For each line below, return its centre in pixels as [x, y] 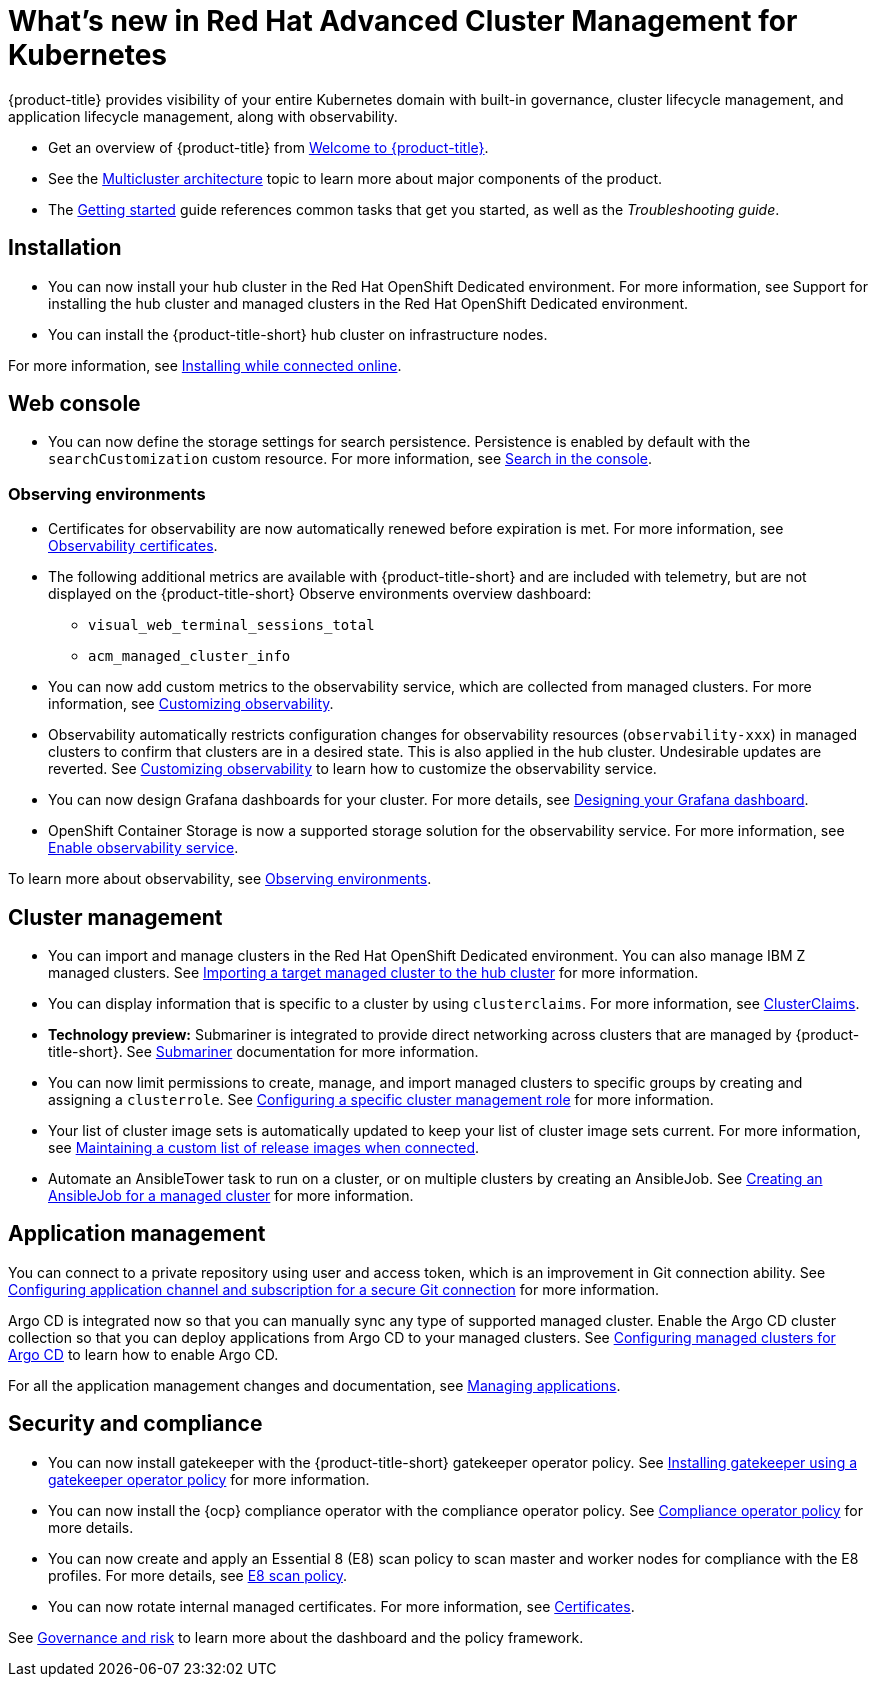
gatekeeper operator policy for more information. [209, 1479]
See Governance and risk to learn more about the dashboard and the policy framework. [296, 1637]
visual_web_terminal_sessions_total [231, 625]
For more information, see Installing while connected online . [205, 365]
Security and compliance [135, 1424]
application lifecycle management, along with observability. [203, 116]
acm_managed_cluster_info [189, 656]
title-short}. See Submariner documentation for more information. [263, 1052]
